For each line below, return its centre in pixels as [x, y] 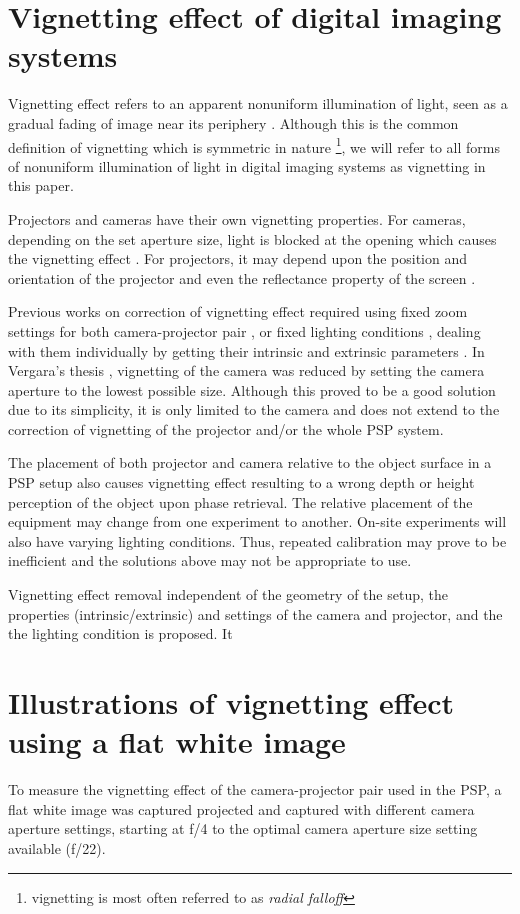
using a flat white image [177, 741]
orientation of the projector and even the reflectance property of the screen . [242, 277]
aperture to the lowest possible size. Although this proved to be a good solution [252, 389]
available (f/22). [57, 847]
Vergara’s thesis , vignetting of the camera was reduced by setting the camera [246, 370]
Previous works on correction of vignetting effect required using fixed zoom [238, 311]
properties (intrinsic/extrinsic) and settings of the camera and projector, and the [255, 613]
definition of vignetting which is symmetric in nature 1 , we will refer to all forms [254, 145]
